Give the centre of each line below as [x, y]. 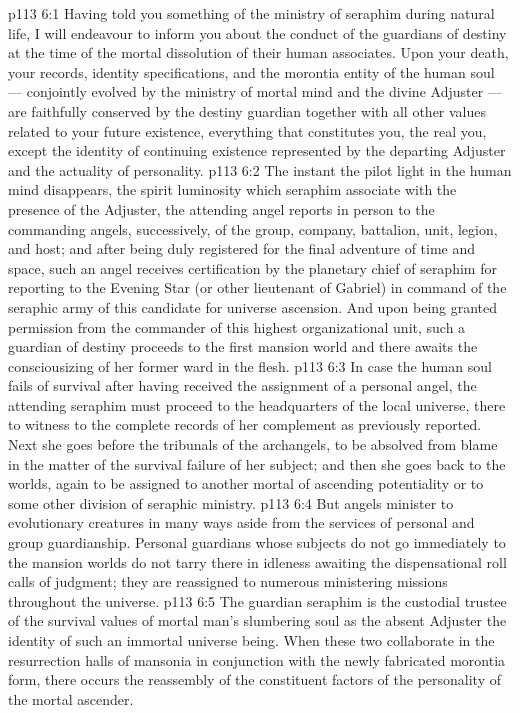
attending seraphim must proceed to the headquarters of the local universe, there [257, 404]
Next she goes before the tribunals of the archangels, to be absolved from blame [253, 444]
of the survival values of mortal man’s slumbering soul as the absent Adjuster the [257, 620]
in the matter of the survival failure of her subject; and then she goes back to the [257, 463]
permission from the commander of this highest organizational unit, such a [237, 326]
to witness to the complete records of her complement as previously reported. [245, 424]
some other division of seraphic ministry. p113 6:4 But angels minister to [231, 502]
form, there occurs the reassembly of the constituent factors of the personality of [255, 679]
